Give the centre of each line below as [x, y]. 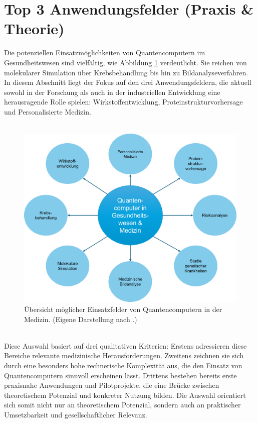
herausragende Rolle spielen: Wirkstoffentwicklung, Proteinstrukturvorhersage [123, 102]
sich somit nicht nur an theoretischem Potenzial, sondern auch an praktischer [122, 405]
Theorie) [34, 28]
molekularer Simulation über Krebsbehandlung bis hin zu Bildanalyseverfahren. [126, 72]
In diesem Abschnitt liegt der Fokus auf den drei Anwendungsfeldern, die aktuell [128, 82]
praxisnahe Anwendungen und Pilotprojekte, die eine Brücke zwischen [112, 385]
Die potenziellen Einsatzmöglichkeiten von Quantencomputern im [105, 52]
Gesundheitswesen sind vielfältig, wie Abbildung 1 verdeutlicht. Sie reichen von [125, 62]
